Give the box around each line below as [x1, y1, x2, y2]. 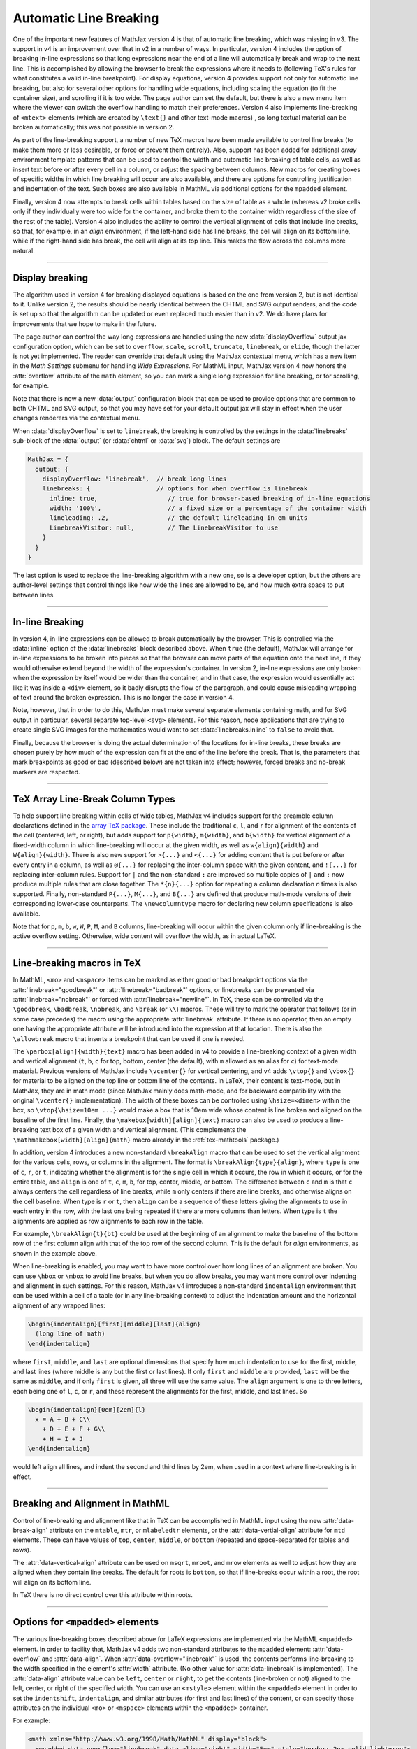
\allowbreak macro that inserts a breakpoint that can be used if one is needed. [13, 1034, 245, 1042]
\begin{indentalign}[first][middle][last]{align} [27, 1319, 201, 1328]
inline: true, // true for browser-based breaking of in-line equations [50, 494, 370, 502]
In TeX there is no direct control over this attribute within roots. [13, 1591, 193, 1599]
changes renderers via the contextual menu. [13, 413, 140, 423]
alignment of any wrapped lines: [13, 1301, 106, 1310]
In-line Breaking [13, 616, 84, 628]
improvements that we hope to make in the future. [13, 319, 156, 328]
